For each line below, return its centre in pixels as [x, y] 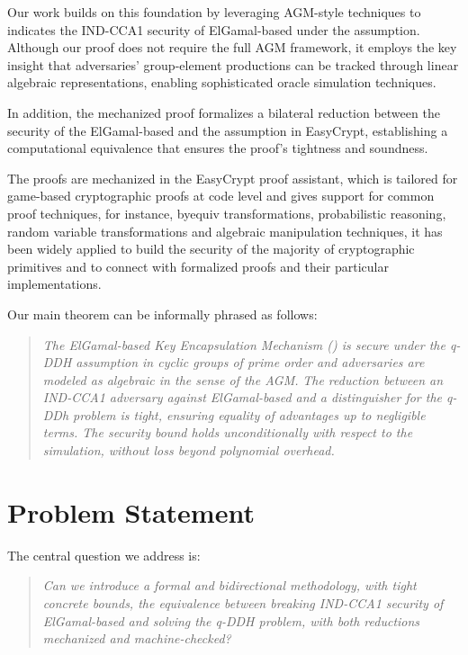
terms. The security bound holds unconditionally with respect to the [228, 432]
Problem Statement [131, 511]
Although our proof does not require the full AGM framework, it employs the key [232, 47]
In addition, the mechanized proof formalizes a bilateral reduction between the [224, 112]
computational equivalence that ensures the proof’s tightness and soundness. [218, 148]
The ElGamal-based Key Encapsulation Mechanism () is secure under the [244, 344]
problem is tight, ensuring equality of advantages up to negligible [249, 414]
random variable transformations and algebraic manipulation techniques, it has [225, 231]
